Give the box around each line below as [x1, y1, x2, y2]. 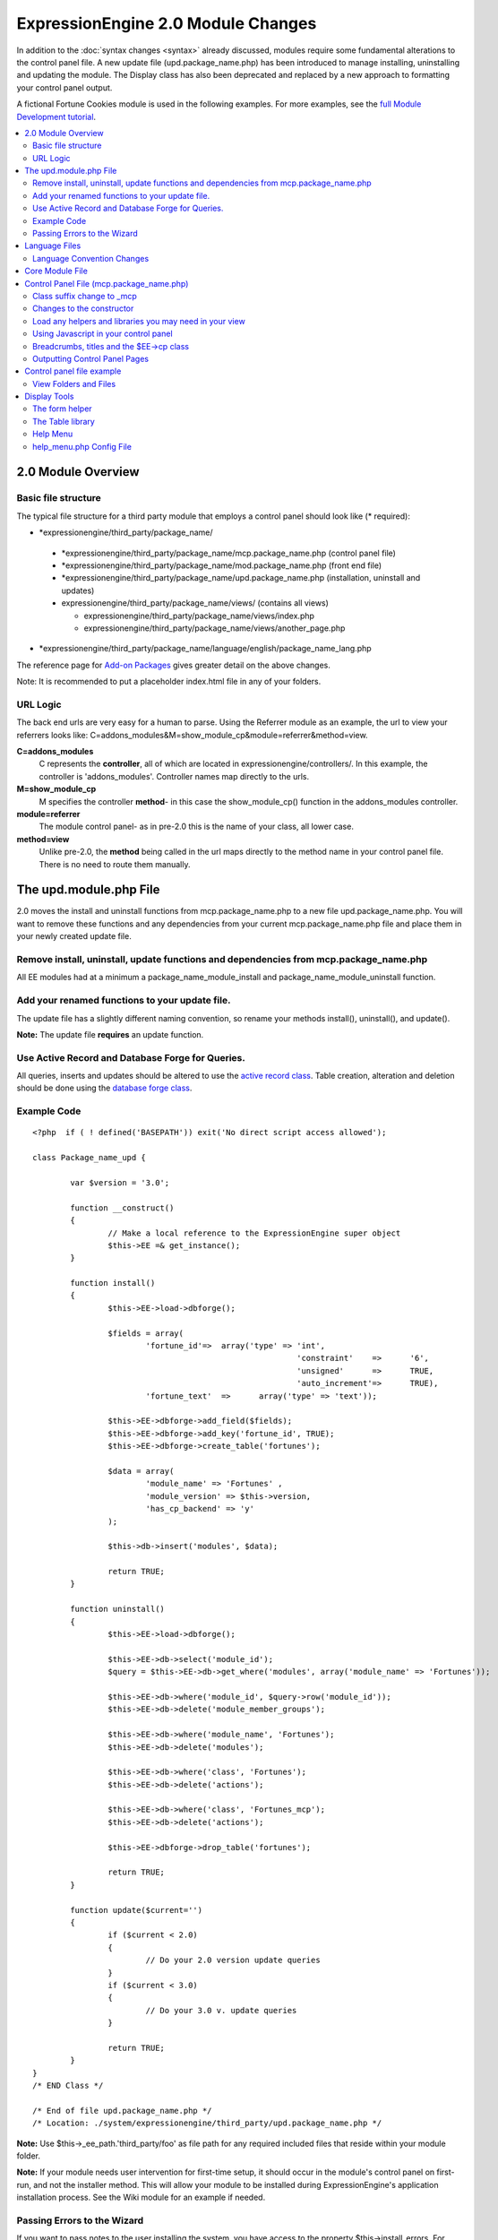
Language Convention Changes [32, 253, 150, 263]
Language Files [24, 240, 82, 251]
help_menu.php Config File [32, 441, 132, 452]
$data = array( [107, 1466, 175, 1476]
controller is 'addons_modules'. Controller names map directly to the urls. [39, 771, 310, 781]
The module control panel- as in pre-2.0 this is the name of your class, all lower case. [39, 821, 354, 832]
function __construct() [70, 1202, 175, 1213]
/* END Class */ [32, 2081, 104, 2091]
